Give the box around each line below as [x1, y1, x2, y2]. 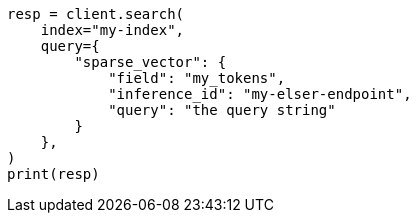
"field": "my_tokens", [108, 70, 286, 86]
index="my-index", [40, 22, 185, 38]
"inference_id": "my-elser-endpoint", [108, 86, 412, 102]
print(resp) [7, 166, 100, 182]
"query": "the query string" [108, 102, 336, 118]
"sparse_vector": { [74, 54, 227, 70]
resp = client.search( [7, 6, 185, 22]
